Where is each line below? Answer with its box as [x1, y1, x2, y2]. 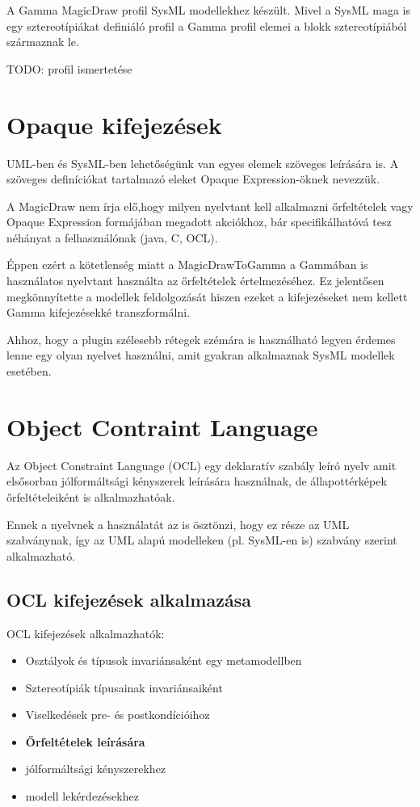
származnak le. [6, 33, 79, 50]
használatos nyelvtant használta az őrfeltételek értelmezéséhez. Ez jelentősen [6, 272, 384, 289]
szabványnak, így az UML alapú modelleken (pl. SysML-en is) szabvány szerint [6, 532, 397, 549]
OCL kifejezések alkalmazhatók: [6, 624, 165, 641]
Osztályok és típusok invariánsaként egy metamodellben [25, 652, 302, 669]
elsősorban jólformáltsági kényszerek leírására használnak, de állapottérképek [6, 473, 387, 490]
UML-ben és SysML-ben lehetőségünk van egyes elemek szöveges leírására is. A [6, 154, 399, 171]
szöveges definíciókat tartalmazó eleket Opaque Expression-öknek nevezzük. [6, 170, 380, 187]
